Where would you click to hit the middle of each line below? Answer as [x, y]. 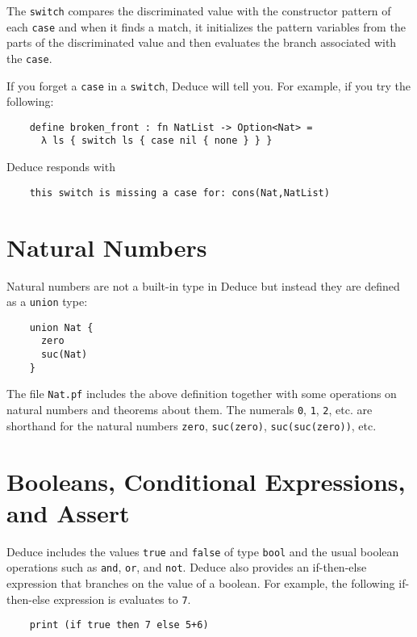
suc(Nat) [64, 355]
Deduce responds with [61, 167]
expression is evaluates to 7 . [122, 599]
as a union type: [47, 302]
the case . [29, 58]
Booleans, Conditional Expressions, [206, 481]
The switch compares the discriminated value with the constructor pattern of [199, 10]
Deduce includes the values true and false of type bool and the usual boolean [203, 551]
